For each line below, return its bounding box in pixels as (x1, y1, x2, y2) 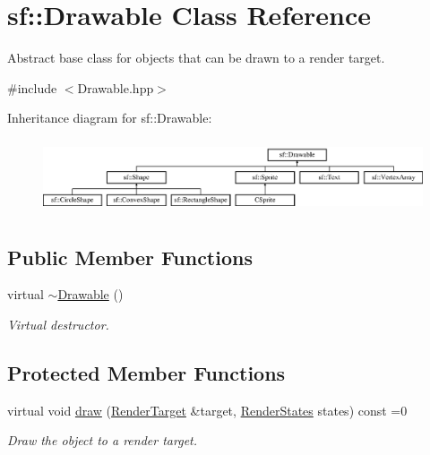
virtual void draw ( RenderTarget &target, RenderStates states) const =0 (7, 400, 408, 419)
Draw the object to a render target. (7, 431, 198, 450)
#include (7, 78, 57, 97)
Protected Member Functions (7, 358, 286, 386)
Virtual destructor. (7, 314, 109, 333)
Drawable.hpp (77, 78, 154, 97)
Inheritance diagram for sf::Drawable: (7, 108, 212, 127)
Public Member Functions (7, 243, 253, 270)
